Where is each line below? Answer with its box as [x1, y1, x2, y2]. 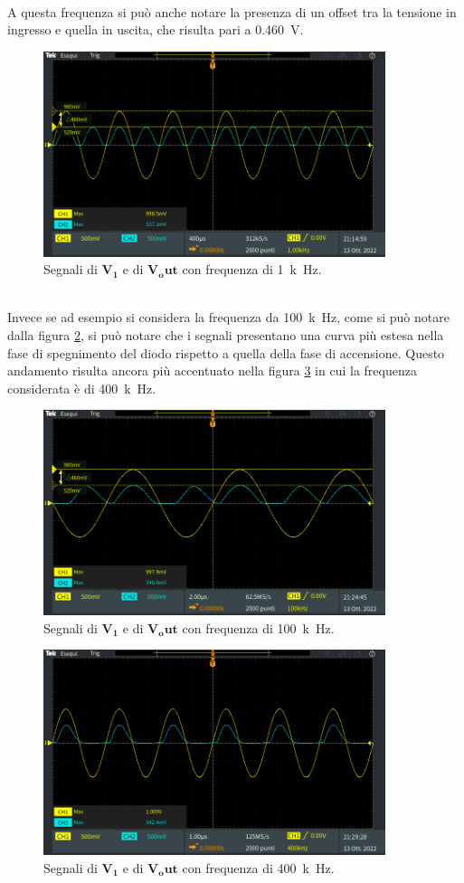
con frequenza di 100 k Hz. [182, 618, 335, 637]
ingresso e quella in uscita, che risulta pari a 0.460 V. [7, 20, 304, 39]
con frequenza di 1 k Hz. [182, 260, 322, 279]
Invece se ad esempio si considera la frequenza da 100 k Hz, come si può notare [7, 308, 450, 327]
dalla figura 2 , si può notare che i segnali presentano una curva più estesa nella [7, 325, 444, 344]
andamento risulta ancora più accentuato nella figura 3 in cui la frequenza [7, 361, 417, 380]
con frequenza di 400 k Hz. [182, 858, 335, 877]
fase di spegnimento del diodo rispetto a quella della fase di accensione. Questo [7, 343, 445, 362]
